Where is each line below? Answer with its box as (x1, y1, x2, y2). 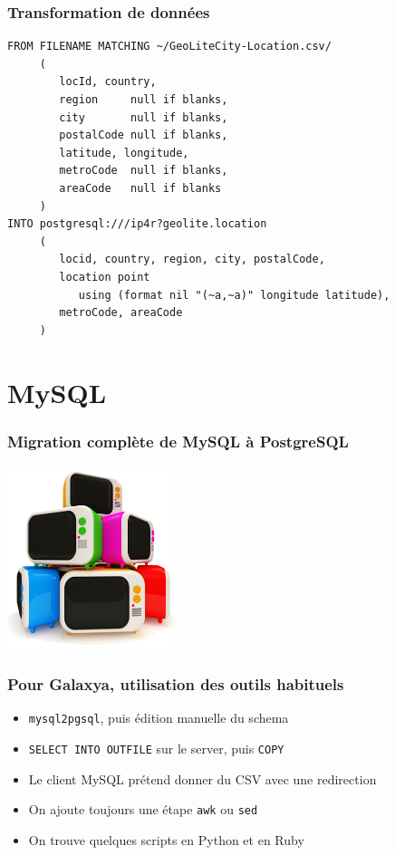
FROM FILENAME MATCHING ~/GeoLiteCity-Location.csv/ (7, 40, 332, 53)
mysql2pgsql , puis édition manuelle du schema (28, 708, 289, 727)
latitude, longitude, (59, 146, 189, 159)
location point (59, 270, 150, 283)
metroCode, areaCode (59, 306, 183, 320)
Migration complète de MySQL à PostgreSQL (7, 429, 349, 452)
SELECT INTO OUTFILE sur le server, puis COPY (28, 738, 284, 757)
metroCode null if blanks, (59, 164, 228, 178)
